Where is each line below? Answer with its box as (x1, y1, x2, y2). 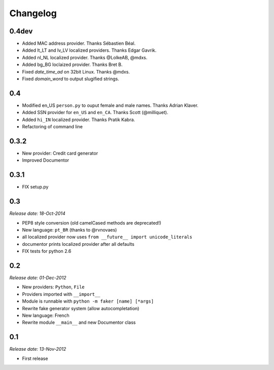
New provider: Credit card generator (22, 150, 98, 156)
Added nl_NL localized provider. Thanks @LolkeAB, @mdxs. (22, 54, 148, 60)
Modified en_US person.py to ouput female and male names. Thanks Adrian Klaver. (22, 102, 199, 108)
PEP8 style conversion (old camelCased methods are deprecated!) (22, 219, 162, 226)
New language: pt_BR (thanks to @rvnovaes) (22, 227, 117, 233)
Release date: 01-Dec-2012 (9, 275, 66, 281)
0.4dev (9, 27, 33, 35)
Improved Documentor (22, 157, 70, 163)
